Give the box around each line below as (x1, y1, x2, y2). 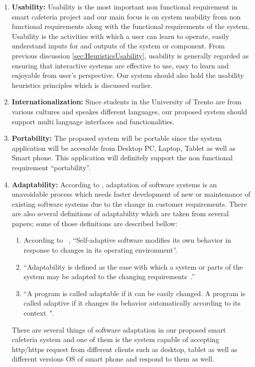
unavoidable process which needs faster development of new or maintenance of (11, 189, 251, 199)
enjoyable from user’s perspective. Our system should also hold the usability (11, 70, 244, 80)
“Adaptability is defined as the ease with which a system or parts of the (23, 261, 243, 272)
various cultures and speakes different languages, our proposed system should (11, 106, 248, 116)
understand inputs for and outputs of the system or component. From (11, 40, 225, 51)
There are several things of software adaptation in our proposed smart (11, 324, 226, 335)
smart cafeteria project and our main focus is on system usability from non (11, 11, 241, 21)
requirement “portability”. (11, 162, 91, 172)
